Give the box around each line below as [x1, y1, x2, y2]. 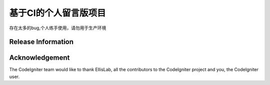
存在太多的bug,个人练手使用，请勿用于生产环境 [9, 25, 106, 31]
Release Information [9, 38, 74, 46]
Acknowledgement [9, 54, 70, 62]
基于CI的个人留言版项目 [9, 7, 106, 18]
